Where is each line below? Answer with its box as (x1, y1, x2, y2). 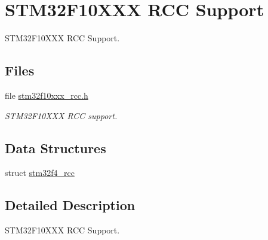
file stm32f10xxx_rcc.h (5, 89, 88, 101)
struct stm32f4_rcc (5, 166, 75, 179)
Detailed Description (5, 196, 135, 214)
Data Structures (5, 138, 106, 157)
